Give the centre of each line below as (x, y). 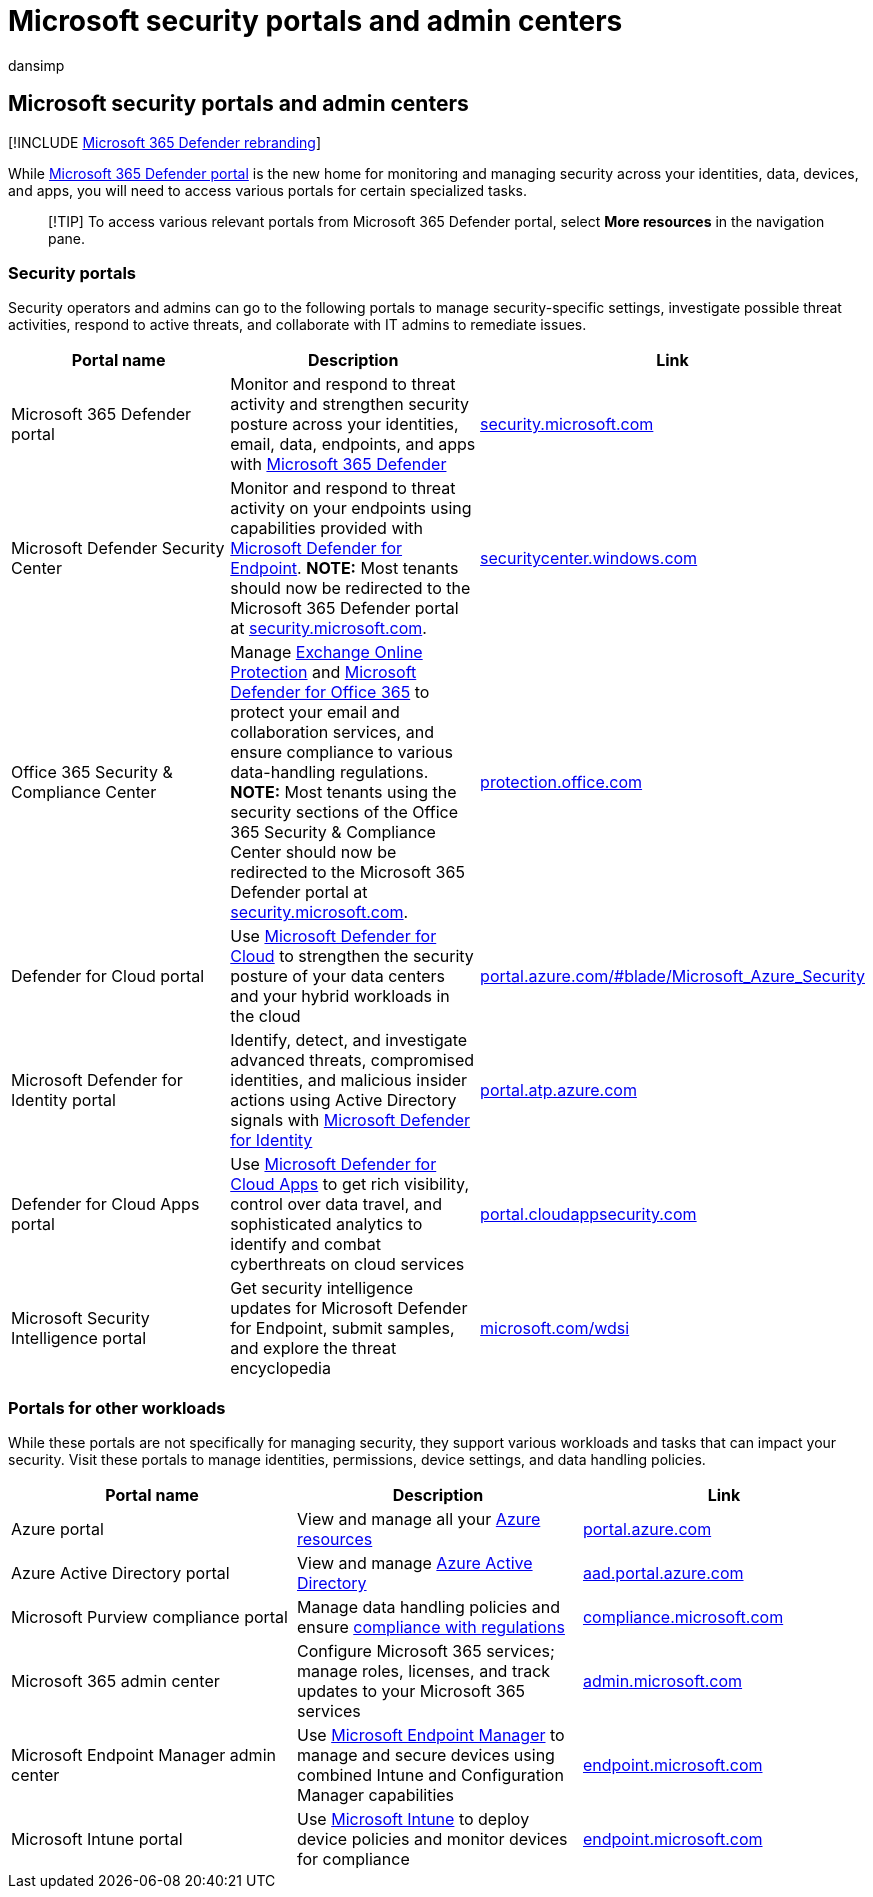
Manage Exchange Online (326, 652)
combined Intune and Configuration (430, 1775)
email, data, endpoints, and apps (353, 444)
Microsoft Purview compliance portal (149, 1617)
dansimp (36, 65)
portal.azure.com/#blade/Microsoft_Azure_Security (672, 976)
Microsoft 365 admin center (115, 1681)
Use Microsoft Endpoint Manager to (430, 1735)
